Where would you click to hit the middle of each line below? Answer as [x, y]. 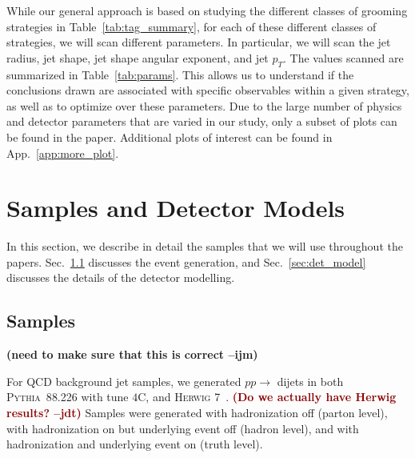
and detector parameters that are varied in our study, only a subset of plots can [202, 121]
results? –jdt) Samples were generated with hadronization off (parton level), [197, 413]
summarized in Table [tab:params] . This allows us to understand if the [180, 74]
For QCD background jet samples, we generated [124, 381]
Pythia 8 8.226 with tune [68, 397]
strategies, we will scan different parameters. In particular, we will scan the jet [199, 42]
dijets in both [310, 381]
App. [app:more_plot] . [63, 153]
